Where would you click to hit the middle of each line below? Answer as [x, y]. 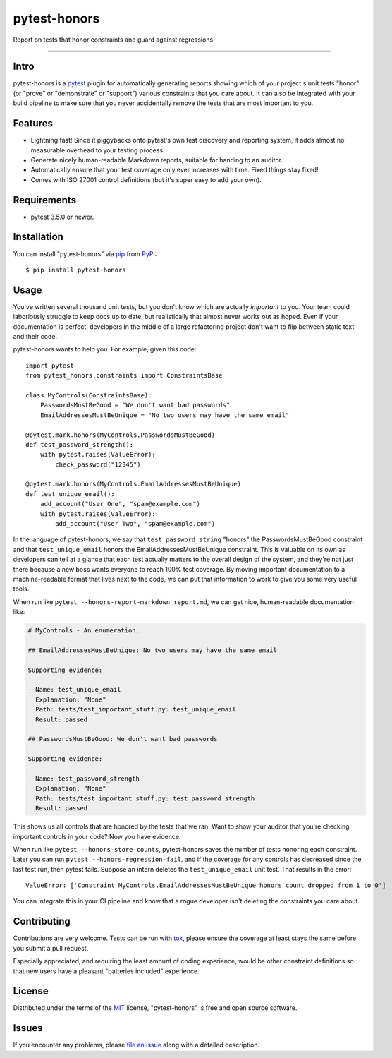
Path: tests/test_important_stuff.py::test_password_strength [145, 798]
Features [33, 124]
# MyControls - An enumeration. [84, 631]
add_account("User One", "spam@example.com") [120, 504]
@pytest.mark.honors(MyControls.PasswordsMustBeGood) [120, 435]
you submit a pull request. [51, 948]
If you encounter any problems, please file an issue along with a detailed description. [136, 1045]
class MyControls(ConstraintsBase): [89, 395]
